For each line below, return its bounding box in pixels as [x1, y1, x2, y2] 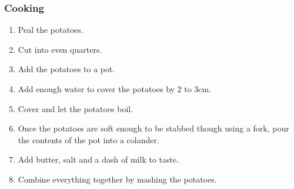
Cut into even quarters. [18, 43, 102, 55]
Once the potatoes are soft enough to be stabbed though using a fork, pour [18, 122, 289, 134]
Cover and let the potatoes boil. [18, 102, 133, 114]
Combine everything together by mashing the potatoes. [18, 173, 217, 185]
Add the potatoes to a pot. [18, 63, 115, 75]
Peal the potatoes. [18, 23, 83, 36]
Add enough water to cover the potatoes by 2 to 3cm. [18, 83, 212, 95]
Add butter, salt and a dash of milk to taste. [18, 153, 179, 166]
